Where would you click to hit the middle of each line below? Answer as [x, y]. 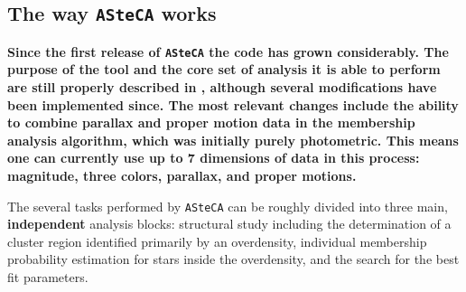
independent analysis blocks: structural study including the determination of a [229, 224]
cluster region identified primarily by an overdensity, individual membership [217, 241]
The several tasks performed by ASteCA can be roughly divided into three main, [228, 206]
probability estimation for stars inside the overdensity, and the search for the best [233, 259]
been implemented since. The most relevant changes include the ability [233, 104]
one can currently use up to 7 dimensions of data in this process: [214, 158]
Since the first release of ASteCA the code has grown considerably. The [228, 51]
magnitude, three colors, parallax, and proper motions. [182, 175]
